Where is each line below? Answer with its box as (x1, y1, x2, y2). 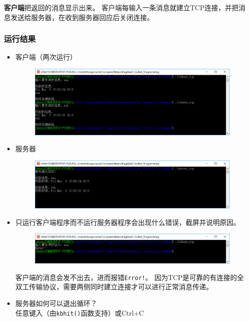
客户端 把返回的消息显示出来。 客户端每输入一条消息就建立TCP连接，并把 (4, 2, 239, 12)
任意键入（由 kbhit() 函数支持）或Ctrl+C (15, 307, 144, 318)
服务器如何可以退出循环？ (15, 298, 97, 308)
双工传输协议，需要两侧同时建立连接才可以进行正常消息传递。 (15, 281, 213, 292)
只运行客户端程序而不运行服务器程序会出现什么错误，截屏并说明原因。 (15, 217, 240, 227)
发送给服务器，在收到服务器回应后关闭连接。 (10, 12, 154, 22)
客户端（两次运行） (15, 52, 77, 62)
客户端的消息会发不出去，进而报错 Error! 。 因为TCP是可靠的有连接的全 (15, 272, 244, 282)
